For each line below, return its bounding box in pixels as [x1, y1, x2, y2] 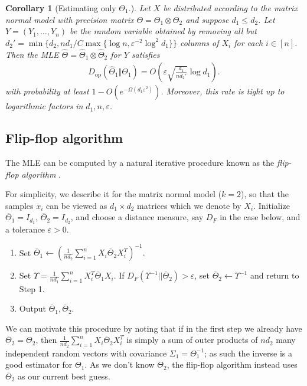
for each [234, 36, 263, 48]
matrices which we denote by [137, 199, 241, 211]
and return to [250, 269, 299, 282]
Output [19, 302, 46, 315]
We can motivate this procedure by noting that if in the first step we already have [5, 322, 302, 334]
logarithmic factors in [5, 100, 83, 112]
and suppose [185, 13, 229, 25]
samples [5, 199, 34, 211]
